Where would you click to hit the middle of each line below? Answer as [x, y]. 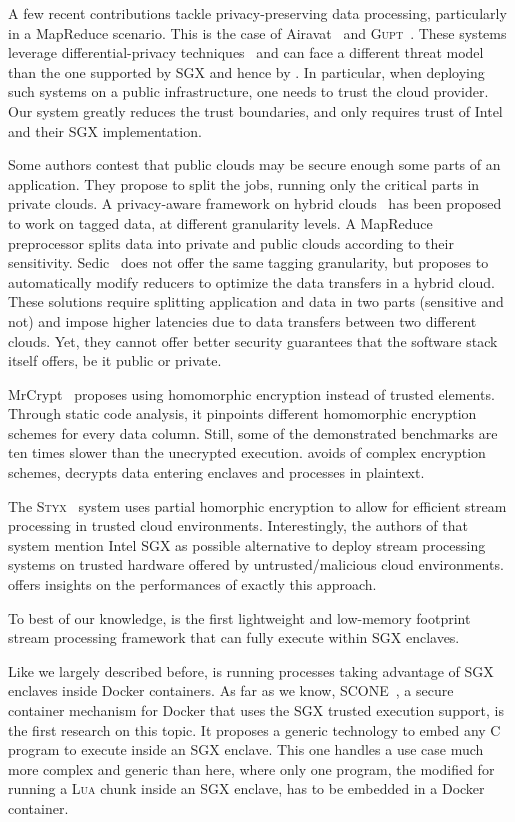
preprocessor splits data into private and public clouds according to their [231, 242]
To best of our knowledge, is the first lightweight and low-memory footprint [239, 617]
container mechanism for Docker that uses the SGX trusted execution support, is [256, 710]
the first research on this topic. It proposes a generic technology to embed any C [254, 729]
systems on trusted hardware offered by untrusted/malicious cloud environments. [256, 564]
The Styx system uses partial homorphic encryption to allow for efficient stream [257, 505]
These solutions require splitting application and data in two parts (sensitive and [256, 301]
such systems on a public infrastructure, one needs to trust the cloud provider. [248, 91]
